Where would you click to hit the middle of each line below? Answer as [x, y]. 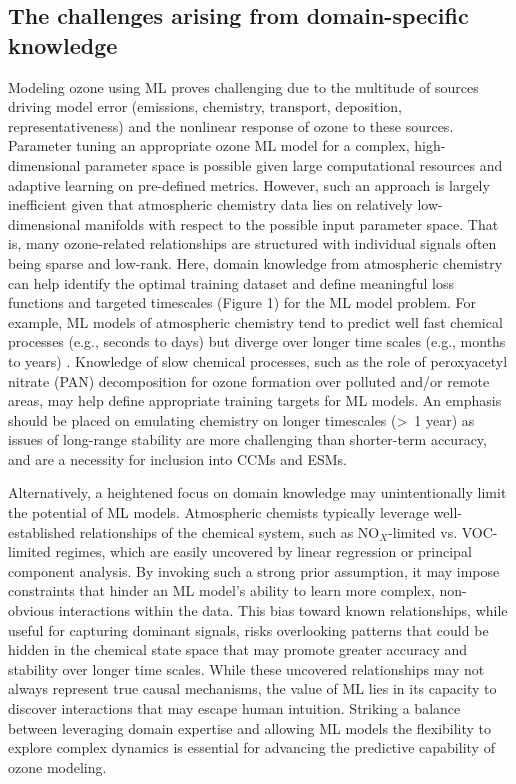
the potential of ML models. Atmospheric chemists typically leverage [218, 512]
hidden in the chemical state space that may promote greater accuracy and [238, 649]
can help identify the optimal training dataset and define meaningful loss [231, 282]
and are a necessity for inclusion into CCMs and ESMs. [177, 458]
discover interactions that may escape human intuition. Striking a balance [234, 708]
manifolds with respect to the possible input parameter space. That [292, 223]
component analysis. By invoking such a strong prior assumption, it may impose [254, 570]
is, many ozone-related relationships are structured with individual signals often [252, 243]
